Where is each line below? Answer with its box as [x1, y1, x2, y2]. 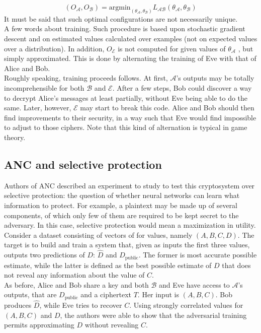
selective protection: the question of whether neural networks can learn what [4, 190, 240, 201]
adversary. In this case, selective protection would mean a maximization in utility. [4, 220, 256, 230]
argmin [109, 4, 131, 11]
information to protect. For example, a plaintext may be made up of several [4, 199, 237, 210]
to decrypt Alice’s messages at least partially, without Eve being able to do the [4, 92, 248, 103]
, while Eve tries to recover [39, 300, 122, 310]
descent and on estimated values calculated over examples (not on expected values [4, 33, 257, 44]
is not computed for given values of [118, 43, 226, 53]
